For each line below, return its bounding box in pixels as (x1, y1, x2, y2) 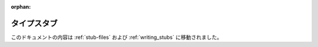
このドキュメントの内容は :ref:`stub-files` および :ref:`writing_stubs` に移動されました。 (11, 34, 223, 41)
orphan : (11, 3, 31, 10)
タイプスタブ (11, 18, 58, 28)
